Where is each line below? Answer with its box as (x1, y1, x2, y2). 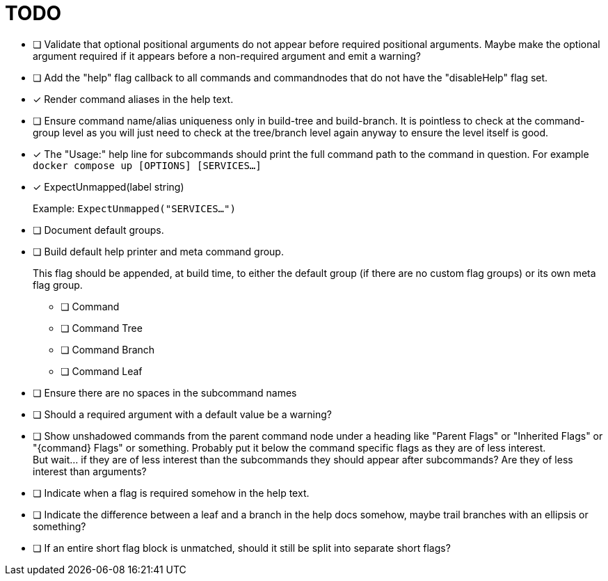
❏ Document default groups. (33, 223, 164, 236)
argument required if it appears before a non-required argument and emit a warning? (33, 49, 421, 62)
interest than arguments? (33, 465, 147, 477)
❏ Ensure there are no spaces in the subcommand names (33, 386, 297, 399)
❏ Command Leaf (61, 365, 143, 377)
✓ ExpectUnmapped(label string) (33, 180, 184, 193)
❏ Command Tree (61, 321, 143, 334)
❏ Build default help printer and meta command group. (33, 245, 284, 257)
